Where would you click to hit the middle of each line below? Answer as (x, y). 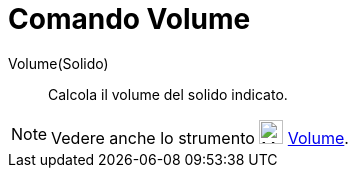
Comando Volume (129, 19)
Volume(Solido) (58, 63)
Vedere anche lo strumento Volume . (200, 137)
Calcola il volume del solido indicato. (168, 94)
